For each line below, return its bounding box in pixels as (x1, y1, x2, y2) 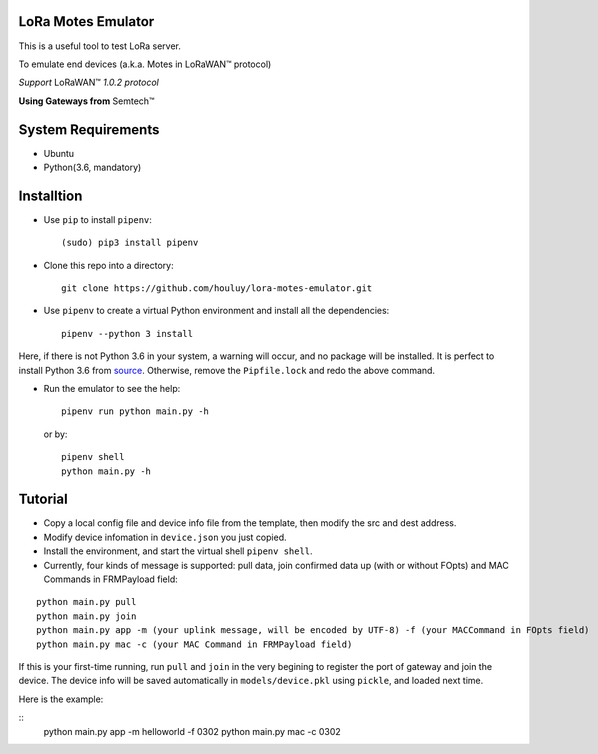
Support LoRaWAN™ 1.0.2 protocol (18, 76, 159, 89)
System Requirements (18, 121, 160, 138)
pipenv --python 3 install (61, 328, 194, 339)
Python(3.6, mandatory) (43, 161, 142, 173)
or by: (43, 428, 68, 440)
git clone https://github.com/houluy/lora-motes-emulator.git (61, 283, 373, 294)
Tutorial (18, 491, 69, 508)
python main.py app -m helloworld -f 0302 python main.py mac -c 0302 (43, 725, 342, 737)
